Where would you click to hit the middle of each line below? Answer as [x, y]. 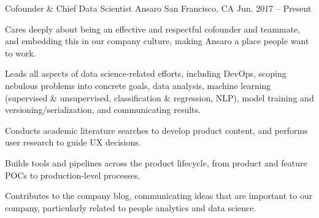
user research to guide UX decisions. [73, 142]
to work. [21, 53]
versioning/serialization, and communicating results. [103, 110]
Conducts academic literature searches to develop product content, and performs [156, 130]
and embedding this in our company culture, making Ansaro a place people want [157, 41]
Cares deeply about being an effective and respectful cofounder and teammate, [153, 29]
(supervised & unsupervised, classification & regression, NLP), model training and [159, 97]
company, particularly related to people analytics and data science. [131, 207]
